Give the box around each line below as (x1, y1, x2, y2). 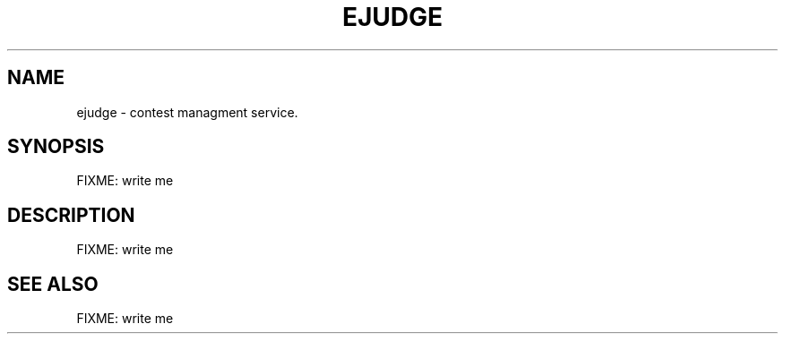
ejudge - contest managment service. (76, 104, 298, 120)
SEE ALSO (7, 272, 99, 295)
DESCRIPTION (7, 203, 135, 226)
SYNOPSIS (7, 135, 105, 158)
